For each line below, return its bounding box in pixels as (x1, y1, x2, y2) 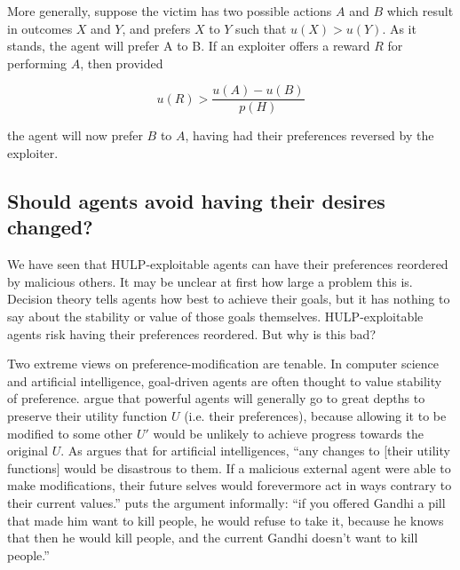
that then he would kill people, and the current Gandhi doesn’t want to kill (7, 528, 418, 547)
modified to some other (7, 424, 133, 442)
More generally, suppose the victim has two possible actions (7, 2, 332, 20)
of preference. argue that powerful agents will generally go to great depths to (7, 389, 425, 408)
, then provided (80, 53, 163, 72)
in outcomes (7, 19, 73, 37)
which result (386, 2, 454, 20)
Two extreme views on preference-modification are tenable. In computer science (7, 354, 440, 373)
